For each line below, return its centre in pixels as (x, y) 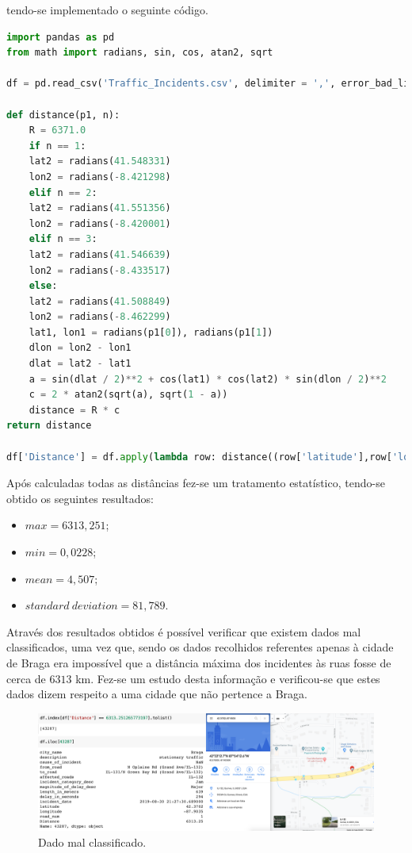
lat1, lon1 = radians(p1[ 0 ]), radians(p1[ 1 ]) (151, 332)
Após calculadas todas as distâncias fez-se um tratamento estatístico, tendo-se (196, 483)
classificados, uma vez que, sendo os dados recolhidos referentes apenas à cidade (200, 647)
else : (43, 286)
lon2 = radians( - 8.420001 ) (100, 223)
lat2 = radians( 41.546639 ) (100, 254)
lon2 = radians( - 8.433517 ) (100, 270)
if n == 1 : (57, 146)
